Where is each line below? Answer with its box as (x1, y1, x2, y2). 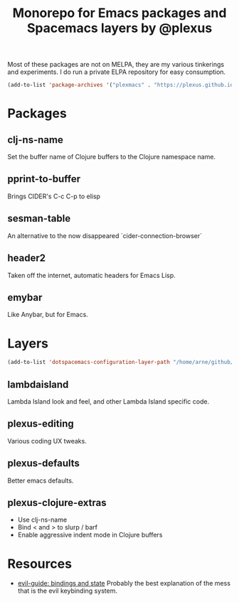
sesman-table (7, 213, 71, 225)
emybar (7, 291, 43, 303)
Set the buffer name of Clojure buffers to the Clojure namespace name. (7, 153, 216, 161)
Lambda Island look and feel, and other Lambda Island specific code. (7, 397, 210, 406)
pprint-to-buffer (7, 173, 81, 186)
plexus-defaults (7, 457, 80, 470)
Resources (7, 556, 73, 571)
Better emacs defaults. (7, 476, 74, 485)
